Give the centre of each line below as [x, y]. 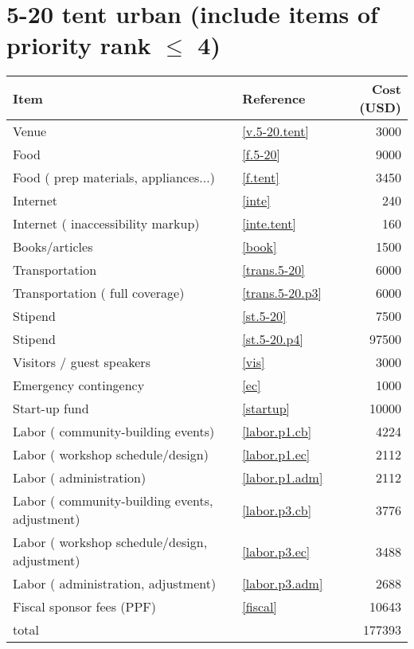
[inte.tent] [269, 224]
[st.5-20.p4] [273, 339]
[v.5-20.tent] [275, 131]
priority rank [79, 45]
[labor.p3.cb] [277, 510]
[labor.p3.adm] [283, 584]
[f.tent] [261, 178]
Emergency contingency [79, 385]
